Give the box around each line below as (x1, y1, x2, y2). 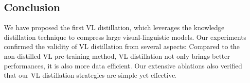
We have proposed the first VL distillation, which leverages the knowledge (4, 22, 225, 33)
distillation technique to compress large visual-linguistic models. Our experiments (4, 32, 247, 42)
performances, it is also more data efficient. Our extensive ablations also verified (4, 60, 242, 70)
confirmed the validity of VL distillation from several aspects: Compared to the (4, 41, 240, 51)
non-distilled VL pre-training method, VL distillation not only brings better (4, 50, 230, 61)
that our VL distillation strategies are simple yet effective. (4, 70, 177, 80)
